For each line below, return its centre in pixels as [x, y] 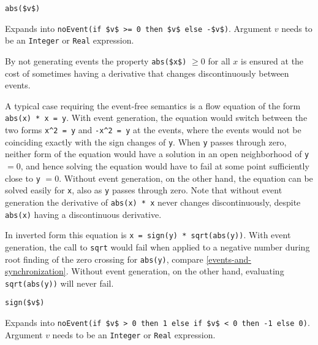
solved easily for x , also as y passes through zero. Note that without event [144, 190]
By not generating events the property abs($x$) [96, 60]
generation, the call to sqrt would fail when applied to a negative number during [157, 246]
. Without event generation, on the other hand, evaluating [175, 271]
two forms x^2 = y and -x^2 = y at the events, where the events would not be [153, 130]
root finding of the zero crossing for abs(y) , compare [104, 259]
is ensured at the [272, 60]
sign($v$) [25, 303]
